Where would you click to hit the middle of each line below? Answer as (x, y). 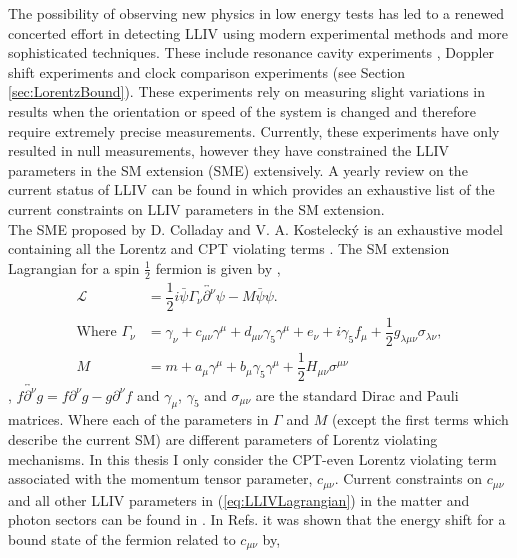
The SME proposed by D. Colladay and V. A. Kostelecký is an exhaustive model (256, 228)
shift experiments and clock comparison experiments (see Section (207, 71)
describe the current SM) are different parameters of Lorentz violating (223, 438)
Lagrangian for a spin (74, 267)
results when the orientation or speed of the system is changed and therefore (242, 110)
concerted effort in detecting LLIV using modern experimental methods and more (258, 32)
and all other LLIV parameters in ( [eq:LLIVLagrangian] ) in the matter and (239, 499)
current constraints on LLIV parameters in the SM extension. (196, 208)
